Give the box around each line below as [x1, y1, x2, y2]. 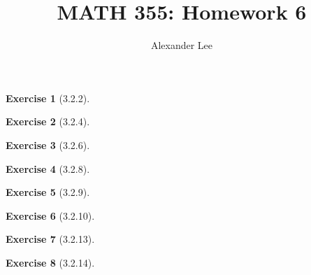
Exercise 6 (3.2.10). [6, 208, 95, 223]
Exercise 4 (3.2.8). [6, 161, 90, 176]
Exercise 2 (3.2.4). [6, 114, 90, 129]
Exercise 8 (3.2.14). [6, 255, 95, 269]
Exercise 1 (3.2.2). [6, 90, 90, 105]
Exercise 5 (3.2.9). [6, 185, 90, 199]
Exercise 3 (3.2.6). [6, 137, 90, 152]
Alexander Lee [150, 38, 213, 52]
